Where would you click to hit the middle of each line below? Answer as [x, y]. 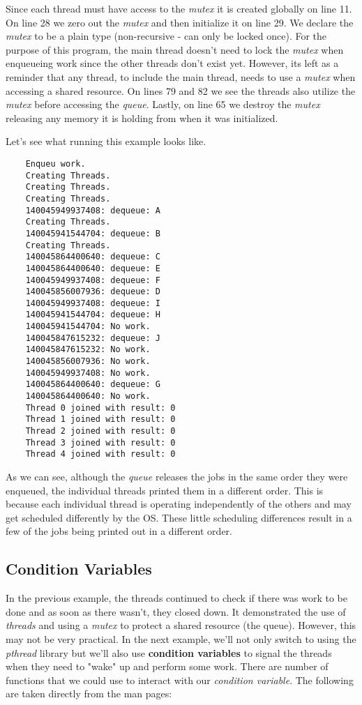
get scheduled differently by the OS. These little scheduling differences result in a [179, 517]
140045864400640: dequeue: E [93, 268]
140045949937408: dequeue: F [93, 280]
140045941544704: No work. [88, 327]
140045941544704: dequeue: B [93, 233]
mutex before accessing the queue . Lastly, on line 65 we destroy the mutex [163, 104]
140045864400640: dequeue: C [93, 257]
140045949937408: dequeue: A [93, 210]
